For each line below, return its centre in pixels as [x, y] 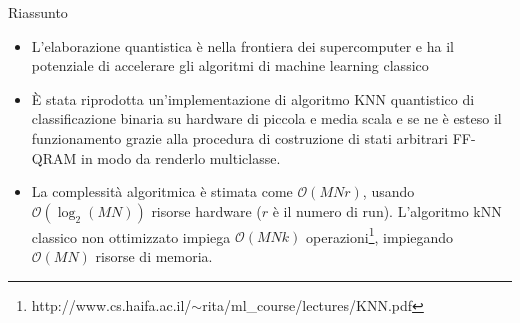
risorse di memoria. [154, 256]
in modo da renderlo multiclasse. [180, 157]
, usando [388, 191]
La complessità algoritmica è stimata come [162, 191]
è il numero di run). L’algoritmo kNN [387, 210]
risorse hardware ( [206, 210]
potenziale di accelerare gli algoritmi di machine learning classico [230, 65]
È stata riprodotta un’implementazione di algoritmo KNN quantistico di [253, 98]
